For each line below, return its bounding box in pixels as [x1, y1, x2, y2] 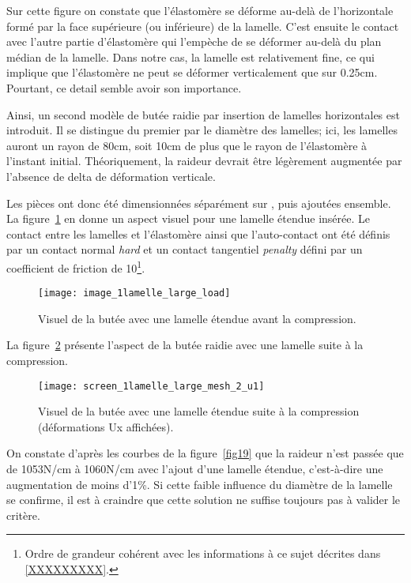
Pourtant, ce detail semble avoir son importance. [6, 79, 242, 96]
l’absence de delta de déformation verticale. [6, 167, 216, 184]
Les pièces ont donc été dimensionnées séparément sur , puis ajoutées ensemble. [6, 194, 391, 211]
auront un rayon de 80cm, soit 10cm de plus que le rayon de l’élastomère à [6, 137, 368, 153]
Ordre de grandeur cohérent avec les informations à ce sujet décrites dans [25, 545, 381, 562]
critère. [6, 506, 40, 523]
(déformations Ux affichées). [38, 418, 174, 434]
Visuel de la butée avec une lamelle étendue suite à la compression [38, 403, 360, 419]
